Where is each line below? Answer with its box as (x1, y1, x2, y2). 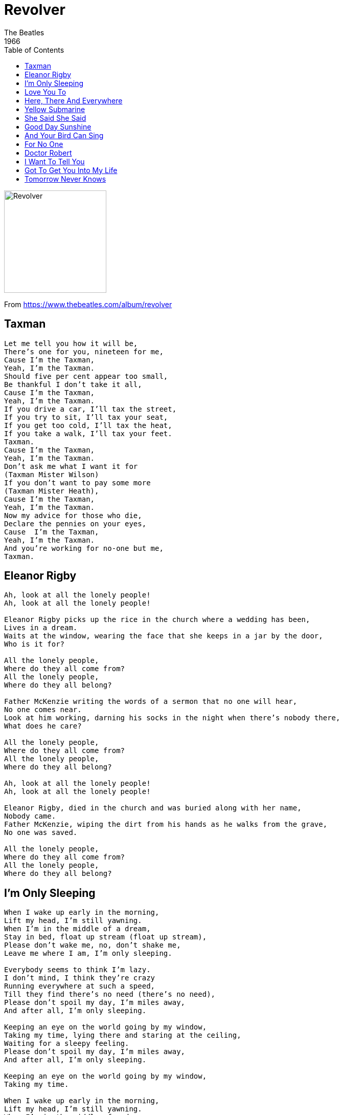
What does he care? (4, 722, 82, 731)
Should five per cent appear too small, (4, 372, 168, 380)
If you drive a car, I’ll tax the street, (4, 404, 177, 413)
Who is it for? (4, 640, 65, 649)
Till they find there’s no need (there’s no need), (4, 990, 216, 999)
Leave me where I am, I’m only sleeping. (4, 949, 172, 958)
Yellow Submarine (25, 104, 85, 114)
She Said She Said (25, 113, 86, 122)
